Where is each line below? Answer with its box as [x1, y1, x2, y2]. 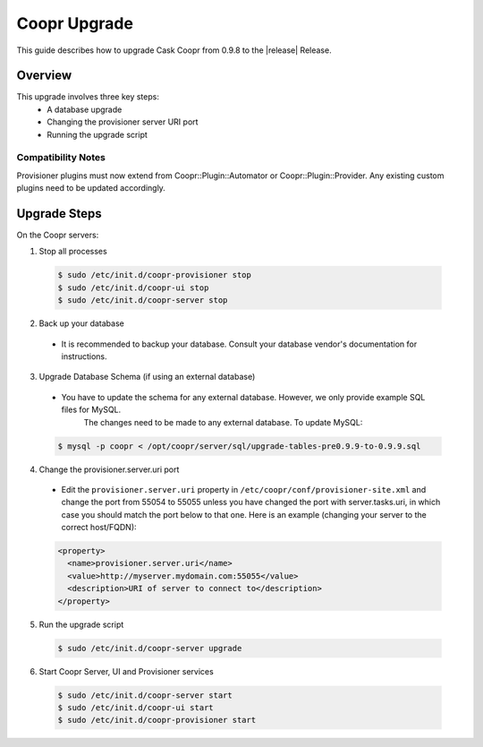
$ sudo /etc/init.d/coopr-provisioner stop [57, 270, 252, 280]
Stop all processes [38, 246, 107, 257]
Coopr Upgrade [16, 13, 134, 33]
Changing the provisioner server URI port [47, 116, 199, 127]
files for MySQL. [61, 404, 122, 416]
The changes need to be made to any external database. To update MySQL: [83, 416, 363, 427]
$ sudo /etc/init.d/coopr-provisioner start [57, 715, 257, 726]
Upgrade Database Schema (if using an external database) [38, 372, 256, 382]
